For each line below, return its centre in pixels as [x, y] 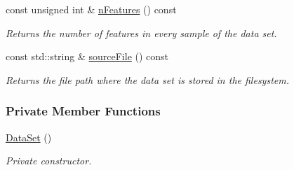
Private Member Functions [83, 111]
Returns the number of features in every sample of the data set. [141, 33]
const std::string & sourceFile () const [87, 56]
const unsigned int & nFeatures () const [91, 9]
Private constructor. [49, 161]
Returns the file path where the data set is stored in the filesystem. [147, 79]
